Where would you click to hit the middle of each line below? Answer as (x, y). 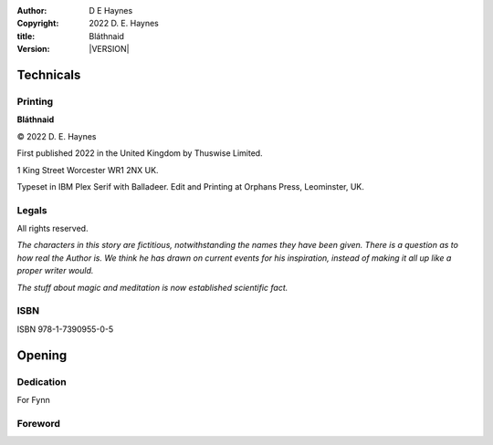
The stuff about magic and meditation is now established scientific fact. (152, 287)
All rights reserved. (52, 229)
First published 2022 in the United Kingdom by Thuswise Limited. (140, 153)
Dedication (42, 381)
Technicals (49, 74)
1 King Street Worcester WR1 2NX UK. (88, 170)
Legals (32, 210)
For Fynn (33, 399)
